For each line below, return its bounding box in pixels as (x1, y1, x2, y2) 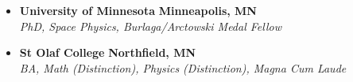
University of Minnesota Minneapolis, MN (19, 2, 257, 18)
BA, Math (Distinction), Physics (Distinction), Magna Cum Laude (19, 59, 347, 76)
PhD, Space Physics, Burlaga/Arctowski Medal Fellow (19, 17, 281, 34)
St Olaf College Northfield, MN (19, 44, 196, 61)
